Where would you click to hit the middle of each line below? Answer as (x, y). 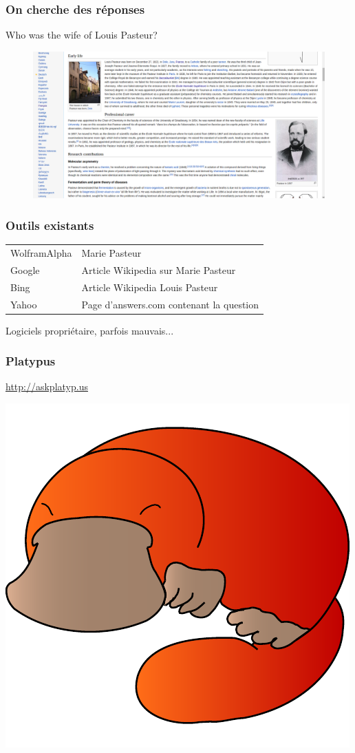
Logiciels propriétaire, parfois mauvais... (90, 330)
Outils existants (50, 225)
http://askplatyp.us (47, 386)
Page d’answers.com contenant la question (170, 304)
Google (25, 269)
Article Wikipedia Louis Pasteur (150, 287)
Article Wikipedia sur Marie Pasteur (159, 269)
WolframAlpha (41, 253)
